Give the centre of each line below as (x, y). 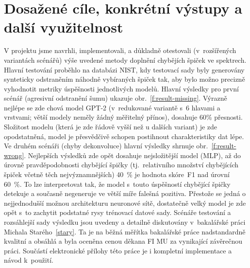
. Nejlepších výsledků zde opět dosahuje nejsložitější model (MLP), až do (133, 155)
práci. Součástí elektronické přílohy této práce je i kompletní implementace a (118, 250)
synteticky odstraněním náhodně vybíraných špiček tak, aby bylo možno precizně (125, 79)
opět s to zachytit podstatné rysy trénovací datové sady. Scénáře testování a (117, 212)
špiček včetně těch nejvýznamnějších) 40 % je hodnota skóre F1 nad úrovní (117, 174)
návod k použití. (29, 260)
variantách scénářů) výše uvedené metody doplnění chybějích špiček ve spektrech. (125, 60)
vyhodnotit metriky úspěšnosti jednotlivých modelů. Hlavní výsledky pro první (121, 88)
